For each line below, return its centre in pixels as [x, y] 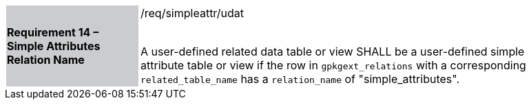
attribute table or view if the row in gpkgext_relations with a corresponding [333, 65]
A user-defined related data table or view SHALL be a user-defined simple [333, 51]
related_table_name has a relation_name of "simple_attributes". [300, 79]
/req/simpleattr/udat [192, 13]
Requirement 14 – [53, 32]
